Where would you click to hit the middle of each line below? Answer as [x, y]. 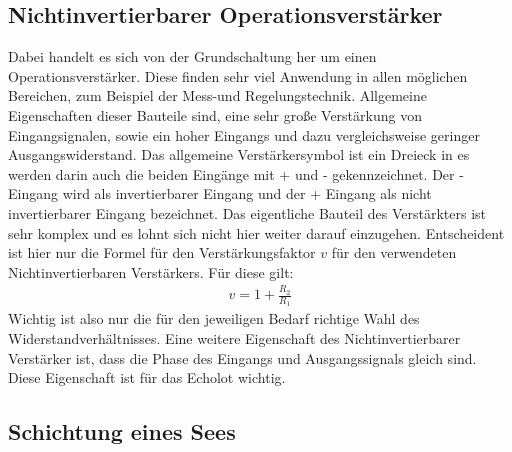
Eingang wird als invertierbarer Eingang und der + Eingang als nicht [220, 193]
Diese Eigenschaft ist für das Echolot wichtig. [147, 377]
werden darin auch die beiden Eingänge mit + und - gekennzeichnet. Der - [236, 173]
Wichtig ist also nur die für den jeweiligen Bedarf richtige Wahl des [214, 318]
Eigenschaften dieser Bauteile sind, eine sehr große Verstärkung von [215, 114]
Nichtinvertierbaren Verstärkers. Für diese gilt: [151, 271]
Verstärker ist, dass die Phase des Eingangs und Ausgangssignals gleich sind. [242, 357]
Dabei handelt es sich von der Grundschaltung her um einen [192, 56]
